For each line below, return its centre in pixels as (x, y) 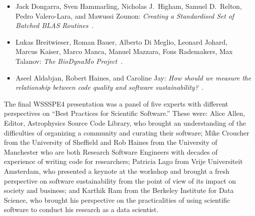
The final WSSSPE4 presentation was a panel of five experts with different (116, 103)
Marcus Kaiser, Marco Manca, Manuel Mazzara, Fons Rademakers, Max (124, 51)
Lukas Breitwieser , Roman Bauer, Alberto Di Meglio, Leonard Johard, (121, 41)
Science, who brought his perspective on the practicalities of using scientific (117, 200)
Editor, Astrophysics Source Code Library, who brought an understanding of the (125, 122)
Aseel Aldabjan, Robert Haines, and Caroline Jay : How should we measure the (133, 77)
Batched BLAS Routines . (54, 25)
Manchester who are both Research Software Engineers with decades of (111, 151)
